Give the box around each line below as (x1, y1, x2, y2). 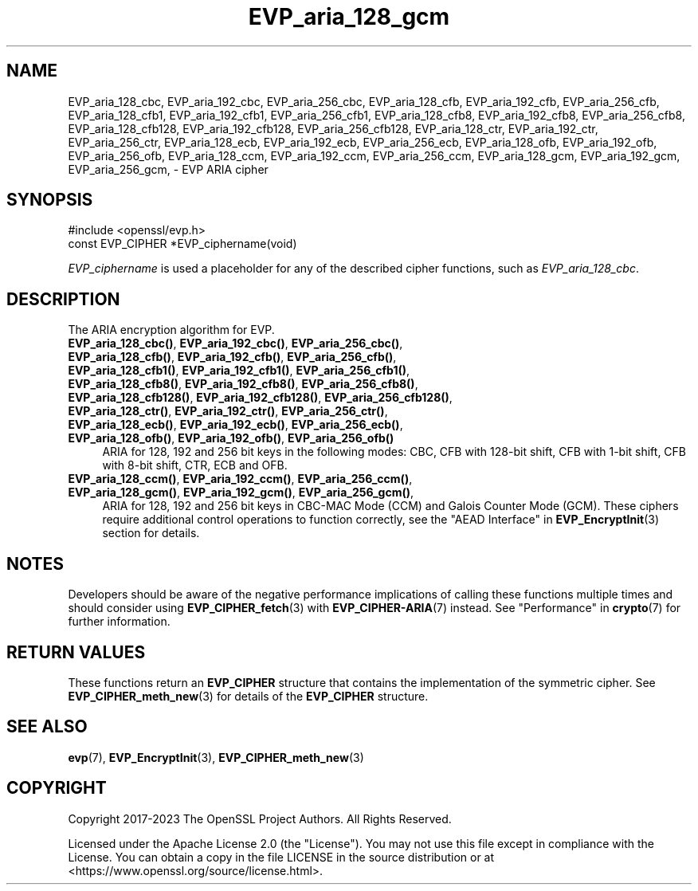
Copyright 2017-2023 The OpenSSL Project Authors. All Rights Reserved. (68, 811, 452, 826)
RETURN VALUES (6, 642, 146, 662)
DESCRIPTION (6, 288, 120, 309)
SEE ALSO (6, 716, 88, 737)
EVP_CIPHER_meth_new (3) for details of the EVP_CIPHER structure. (68, 689, 429, 703)
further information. (68, 614, 171, 629)
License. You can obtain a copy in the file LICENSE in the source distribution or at (68, 850, 495, 864)
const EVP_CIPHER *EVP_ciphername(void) (68, 237, 297, 251)
